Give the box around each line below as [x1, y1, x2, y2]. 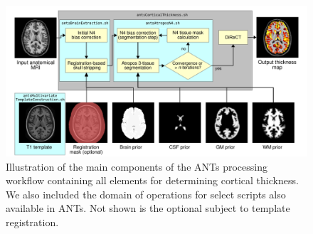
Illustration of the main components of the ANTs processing [6, 159, 267, 174]
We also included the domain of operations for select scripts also [6, 186, 286, 201]
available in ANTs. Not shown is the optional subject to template [6, 201, 290, 216]
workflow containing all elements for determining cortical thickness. [6, 173, 299, 188]
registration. [6, 214, 59, 229]
